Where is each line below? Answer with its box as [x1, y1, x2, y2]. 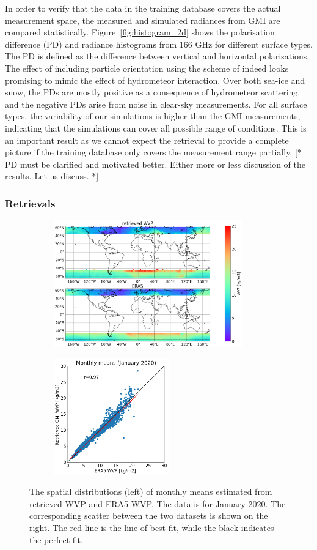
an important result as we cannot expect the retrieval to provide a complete [5, 133, 289, 146]
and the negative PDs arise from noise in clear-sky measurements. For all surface [5, 97, 307, 110]
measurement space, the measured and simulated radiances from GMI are [5, 13, 280, 26]
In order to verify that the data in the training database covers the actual [5, 2, 281, 14]
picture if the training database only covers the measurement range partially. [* [5, 146, 302, 158]
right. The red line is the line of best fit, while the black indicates [29, 521, 274, 533]
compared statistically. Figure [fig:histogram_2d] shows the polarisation [5, 26, 275, 39]
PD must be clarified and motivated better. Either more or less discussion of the [5, 157, 306, 170]
